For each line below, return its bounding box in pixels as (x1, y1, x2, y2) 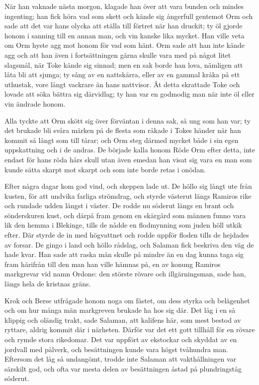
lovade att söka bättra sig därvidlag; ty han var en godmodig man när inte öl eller (4, 89, 255, 99)
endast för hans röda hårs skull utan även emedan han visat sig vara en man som (4, 154, 252, 164)
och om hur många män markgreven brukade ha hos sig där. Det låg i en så (4, 305, 236, 315)
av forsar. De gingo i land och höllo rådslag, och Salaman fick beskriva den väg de (4, 239, 254, 250)
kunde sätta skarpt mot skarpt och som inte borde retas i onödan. (4, 164, 206, 174)
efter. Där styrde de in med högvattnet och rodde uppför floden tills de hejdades (4, 230, 249, 240)
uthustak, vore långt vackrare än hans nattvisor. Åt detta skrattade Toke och (4, 79, 240, 89)
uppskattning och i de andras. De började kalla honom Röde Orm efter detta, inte (4, 144, 255, 155)
